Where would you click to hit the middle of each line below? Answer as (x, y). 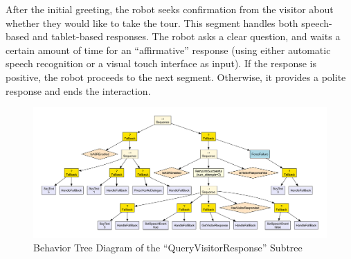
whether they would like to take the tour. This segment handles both (152, 23)
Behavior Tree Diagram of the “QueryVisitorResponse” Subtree (168, 248)
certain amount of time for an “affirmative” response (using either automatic (168, 50)
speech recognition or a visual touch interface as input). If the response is (161, 63)
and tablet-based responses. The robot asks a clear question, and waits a (186, 36)
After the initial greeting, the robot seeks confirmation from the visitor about (170, 9)
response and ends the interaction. (78, 90)
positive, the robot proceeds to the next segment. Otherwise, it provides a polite (176, 77)
